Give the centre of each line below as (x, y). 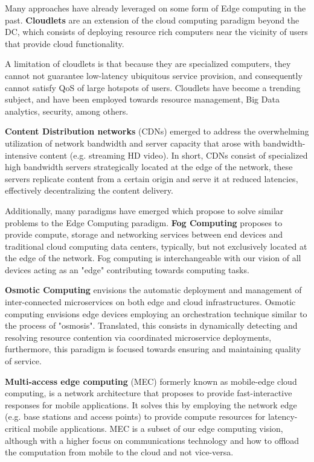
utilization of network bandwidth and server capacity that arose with (133, 143)
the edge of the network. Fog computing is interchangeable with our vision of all (153, 258)
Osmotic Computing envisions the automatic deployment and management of (153, 290)
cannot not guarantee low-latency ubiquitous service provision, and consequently (154, 75)
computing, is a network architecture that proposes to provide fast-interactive (149, 393)
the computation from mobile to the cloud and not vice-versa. (119, 452)
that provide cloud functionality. (65, 43)
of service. (23, 361)
